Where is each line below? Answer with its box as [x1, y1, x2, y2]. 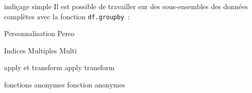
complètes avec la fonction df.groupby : [4, 11, 130, 21]
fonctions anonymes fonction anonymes [4, 79, 125, 90]
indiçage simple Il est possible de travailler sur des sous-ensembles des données [4, 1, 248, 11]
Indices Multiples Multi [4, 45, 77, 55]
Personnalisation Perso [4, 28, 75, 39]
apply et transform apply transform [4, 62, 115, 73]
